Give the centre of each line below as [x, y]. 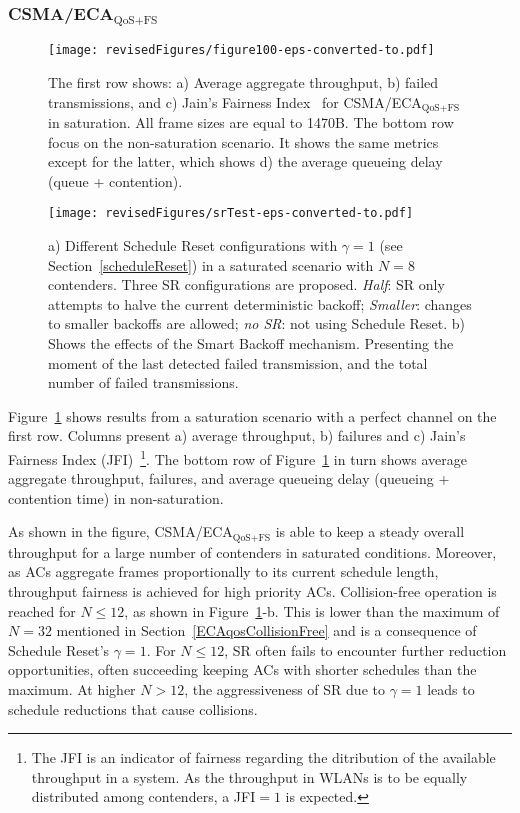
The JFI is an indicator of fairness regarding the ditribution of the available [263, 757]
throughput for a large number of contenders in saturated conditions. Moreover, [252, 551]
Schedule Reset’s [59, 649]
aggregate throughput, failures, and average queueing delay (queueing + [229, 478]
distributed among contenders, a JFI [143, 796]
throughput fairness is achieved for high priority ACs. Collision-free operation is [252, 591]
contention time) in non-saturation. [116, 497]
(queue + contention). [115, 180]
